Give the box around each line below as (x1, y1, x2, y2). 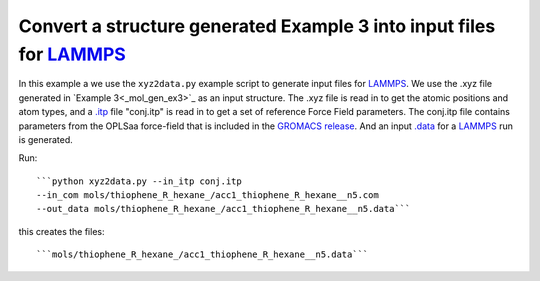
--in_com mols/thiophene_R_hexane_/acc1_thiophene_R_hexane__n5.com (36, 190, 379, 201)
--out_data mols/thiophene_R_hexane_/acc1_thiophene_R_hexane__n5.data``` (36, 203, 411, 215)
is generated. (18, 133, 74, 145)
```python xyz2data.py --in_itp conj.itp (36, 175, 242, 187)
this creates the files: (18, 225, 105, 237)
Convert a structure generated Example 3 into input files (18, 15, 496, 37)
